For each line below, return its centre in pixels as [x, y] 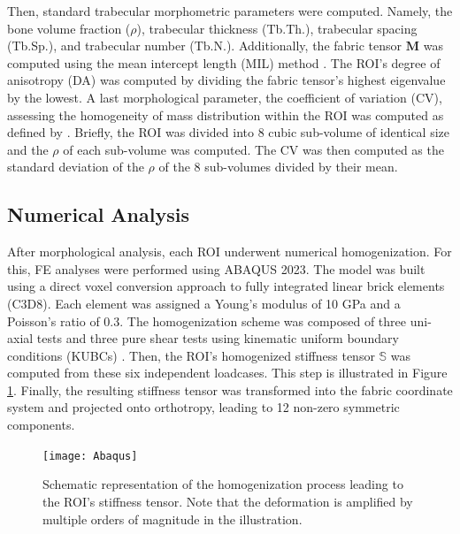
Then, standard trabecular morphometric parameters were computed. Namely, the [230, 11]
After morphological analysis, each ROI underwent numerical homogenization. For [230, 252]
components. [41, 425]
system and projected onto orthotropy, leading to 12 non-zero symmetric [203, 407]
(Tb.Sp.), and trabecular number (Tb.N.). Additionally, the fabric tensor [205, 46]
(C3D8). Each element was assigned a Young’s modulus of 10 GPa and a [204, 303]
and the [28, 149]
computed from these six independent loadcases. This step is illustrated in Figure [227, 373]
